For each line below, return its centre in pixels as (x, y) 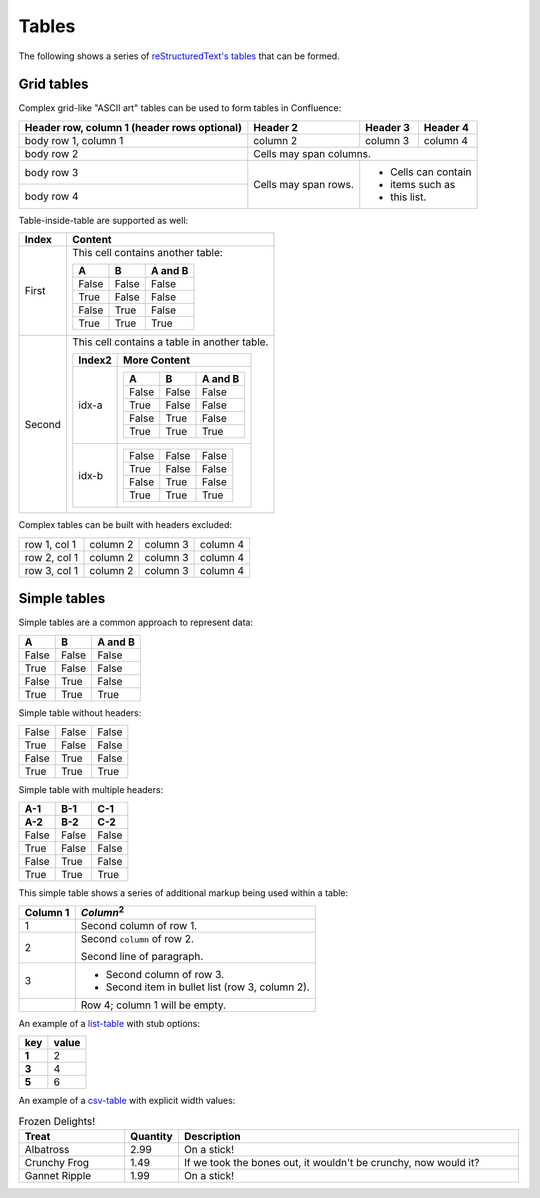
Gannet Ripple (58, 1176)
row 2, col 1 (51, 557)
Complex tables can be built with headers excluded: (125, 525)
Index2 (95, 360)
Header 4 (446, 127)
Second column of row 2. (137, 939)
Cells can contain (431, 172)
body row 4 (51, 197)
